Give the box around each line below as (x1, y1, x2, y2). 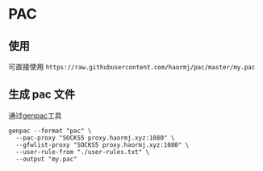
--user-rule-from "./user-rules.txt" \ (15, 148, 150, 156)
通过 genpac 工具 (8, 111, 62, 120)
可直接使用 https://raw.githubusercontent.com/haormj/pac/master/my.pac (8, 62, 256, 71)
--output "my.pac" (15, 155, 78, 163)
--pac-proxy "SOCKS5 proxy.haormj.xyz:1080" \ (15, 134, 175, 142)
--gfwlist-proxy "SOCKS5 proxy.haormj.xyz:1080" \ (15, 140, 190, 149)
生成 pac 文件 (8, 88, 75, 102)
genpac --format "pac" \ (8, 127, 92, 135)
